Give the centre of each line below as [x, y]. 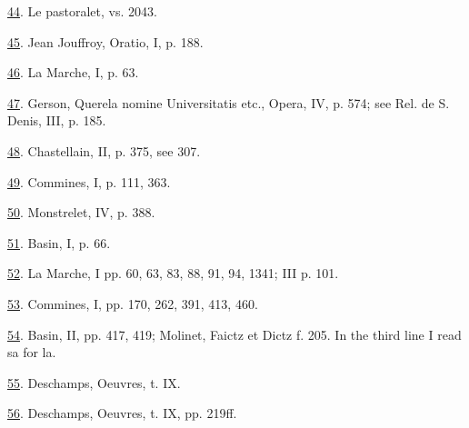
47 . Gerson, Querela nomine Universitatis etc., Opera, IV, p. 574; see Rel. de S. [229, 102]
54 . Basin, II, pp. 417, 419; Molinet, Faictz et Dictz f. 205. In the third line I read [234, 334]
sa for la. [32, 352]
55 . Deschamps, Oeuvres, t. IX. [94, 382]
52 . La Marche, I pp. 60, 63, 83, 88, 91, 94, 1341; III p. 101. [173, 273]
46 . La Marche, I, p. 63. [73, 72]
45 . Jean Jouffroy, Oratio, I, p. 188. [105, 41]
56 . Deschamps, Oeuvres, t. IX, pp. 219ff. [122, 413]
